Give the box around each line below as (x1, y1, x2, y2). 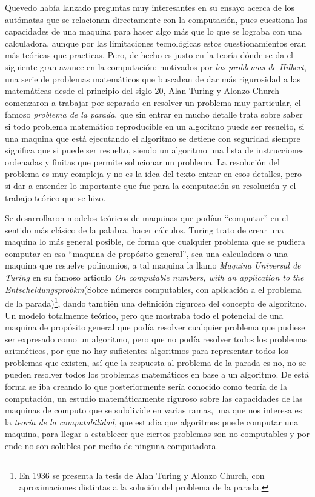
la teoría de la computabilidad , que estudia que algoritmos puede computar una (5, 415, 299, 428)
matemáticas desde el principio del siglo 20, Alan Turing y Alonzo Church (5, 84, 280, 97)
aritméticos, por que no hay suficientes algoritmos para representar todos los (5, 344, 288, 357)
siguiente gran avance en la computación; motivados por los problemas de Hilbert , (5, 60, 307, 73)
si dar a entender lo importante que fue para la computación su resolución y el (5, 179, 296, 192)
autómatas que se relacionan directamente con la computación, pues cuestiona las (5, 13, 307, 25)
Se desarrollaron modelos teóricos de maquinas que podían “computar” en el (5, 212, 288, 224)
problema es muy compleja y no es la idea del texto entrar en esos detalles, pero (5, 167, 302, 180)
